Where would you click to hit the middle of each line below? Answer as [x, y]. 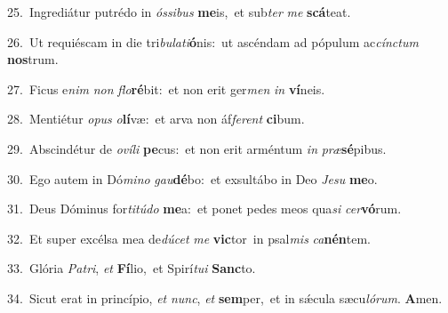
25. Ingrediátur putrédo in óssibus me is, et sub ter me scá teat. [179, 12]
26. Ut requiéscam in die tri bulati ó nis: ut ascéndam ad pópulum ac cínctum [213, 41]
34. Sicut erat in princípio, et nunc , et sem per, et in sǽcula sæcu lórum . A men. [225, 297]
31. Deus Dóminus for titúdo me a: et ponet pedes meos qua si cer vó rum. [204, 209]
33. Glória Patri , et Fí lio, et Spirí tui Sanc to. [132, 268]
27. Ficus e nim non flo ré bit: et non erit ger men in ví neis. [166, 88]
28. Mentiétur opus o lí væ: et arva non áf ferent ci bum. [156, 119]
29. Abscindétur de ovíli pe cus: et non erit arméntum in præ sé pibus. [197, 148]
